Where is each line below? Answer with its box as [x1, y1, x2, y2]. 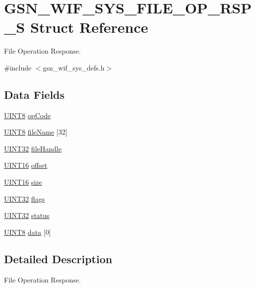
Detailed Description [4, 251, 113, 266]
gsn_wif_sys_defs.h [43, 62, 105, 72]
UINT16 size [4, 177, 42, 187]
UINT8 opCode [4, 110, 51, 120]
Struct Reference [30, 17, 148, 37]
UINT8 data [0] [4, 226, 51, 237]
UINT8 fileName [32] [4, 127, 67, 137]
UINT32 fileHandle [4, 143, 62, 153]
